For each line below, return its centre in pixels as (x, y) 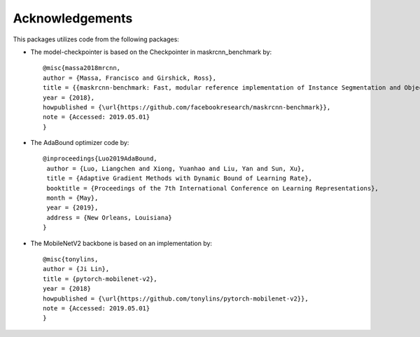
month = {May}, (72, 198)
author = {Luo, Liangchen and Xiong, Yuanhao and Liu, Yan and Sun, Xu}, (176, 168)
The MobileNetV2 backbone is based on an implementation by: (121, 243)
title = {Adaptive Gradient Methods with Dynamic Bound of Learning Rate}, (180, 178)
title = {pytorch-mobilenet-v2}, (100, 279)
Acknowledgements (73, 18)
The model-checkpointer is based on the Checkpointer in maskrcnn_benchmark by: (151, 52)
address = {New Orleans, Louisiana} (110, 218)
